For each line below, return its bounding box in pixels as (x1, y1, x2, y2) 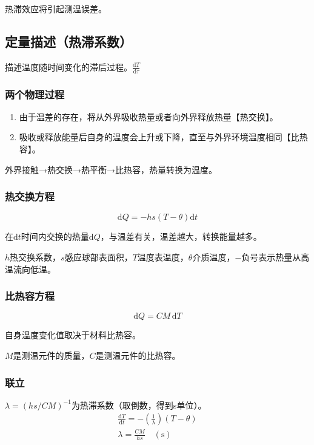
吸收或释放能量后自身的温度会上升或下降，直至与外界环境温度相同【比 (19, 131, 299, 143)
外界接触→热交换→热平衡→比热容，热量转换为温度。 (5, 163, 217, 175)
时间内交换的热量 (21, 230, 89, 243)
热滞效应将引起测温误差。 (5, 2, 107, 15)
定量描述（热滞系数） (5, 32, 132, 50)
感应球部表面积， (64, 251, 133, 263)
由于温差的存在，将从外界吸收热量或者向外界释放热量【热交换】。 (19, 110, 278, 123)
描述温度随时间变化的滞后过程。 (5, 60, 132, 73)
